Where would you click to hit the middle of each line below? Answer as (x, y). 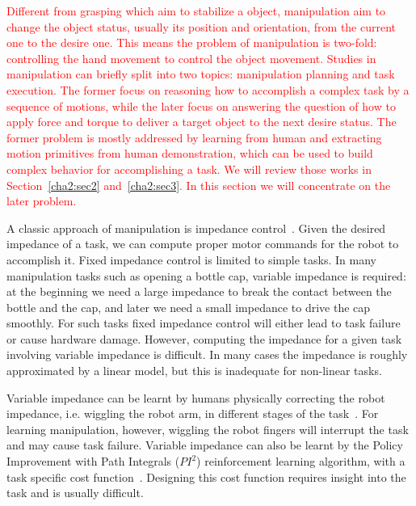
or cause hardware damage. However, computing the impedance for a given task (204, 338)
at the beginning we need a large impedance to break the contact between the (199, 291)
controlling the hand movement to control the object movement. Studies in (191, 58)
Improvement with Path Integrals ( (93, 461)
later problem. (42, 201)
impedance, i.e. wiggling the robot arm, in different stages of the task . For (193, 413)
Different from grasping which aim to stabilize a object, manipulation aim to (196, 11)
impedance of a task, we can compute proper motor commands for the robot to (203, 244)
